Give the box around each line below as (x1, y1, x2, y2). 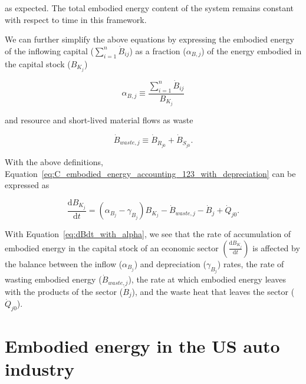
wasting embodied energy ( (5, 273, 102, 285)
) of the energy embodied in (201, 44, 302, 57)
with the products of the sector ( (5, 285, 123, 297)
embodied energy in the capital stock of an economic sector (5, 241, 219, 254)
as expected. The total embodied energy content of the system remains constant (5, 2, 294, 14)
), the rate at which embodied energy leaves (128, 273, 287, 285)
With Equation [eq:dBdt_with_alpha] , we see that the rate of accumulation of (5, 228, 291, 240)
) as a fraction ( (129, 44, 186, 57)
